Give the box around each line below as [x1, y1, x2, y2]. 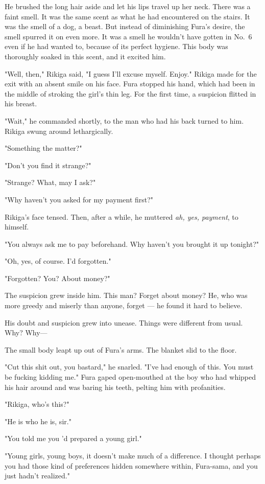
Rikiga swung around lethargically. [5, 125, 113, 136]
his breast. [5, 98, 37, 109]
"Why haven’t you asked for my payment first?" [5, 194, 154, 204]
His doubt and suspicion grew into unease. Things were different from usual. [5, 317, 243, 328]
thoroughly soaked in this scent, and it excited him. [5, 51, 166, 61]
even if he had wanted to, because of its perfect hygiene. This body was [5, 41, 228, 52]
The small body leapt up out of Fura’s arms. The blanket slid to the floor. [5, 344, 237, 355]
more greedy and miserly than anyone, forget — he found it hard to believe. [5, 300, 243, 311]
